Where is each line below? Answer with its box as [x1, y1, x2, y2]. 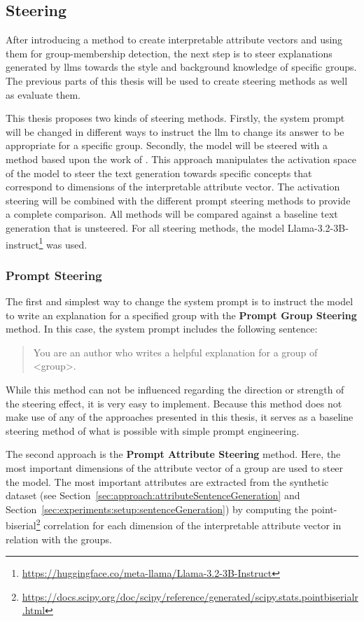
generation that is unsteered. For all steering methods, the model [6, 220, 285, 235]
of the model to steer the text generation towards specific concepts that [6, 165, 312, 180]
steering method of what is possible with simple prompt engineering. [6, 423, 300, 438]
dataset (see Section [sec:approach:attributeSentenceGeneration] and [6, 488, 300, 503]
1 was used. [38, 235, 87, 251]
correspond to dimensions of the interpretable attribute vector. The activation [6, 179, 340, 194]
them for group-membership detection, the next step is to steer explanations [6, 46, 332, 60]
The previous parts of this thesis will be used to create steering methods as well [6, 73, 348, 88]
